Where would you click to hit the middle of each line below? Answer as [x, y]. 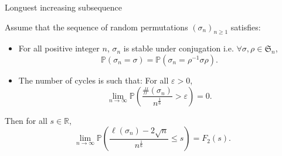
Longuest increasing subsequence [64, 7]
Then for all [26, 120]
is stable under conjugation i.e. [179, 48]
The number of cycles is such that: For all [94, 80]
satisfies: [246, 27]
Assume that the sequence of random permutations [96, 27]
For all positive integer [59, 48]
